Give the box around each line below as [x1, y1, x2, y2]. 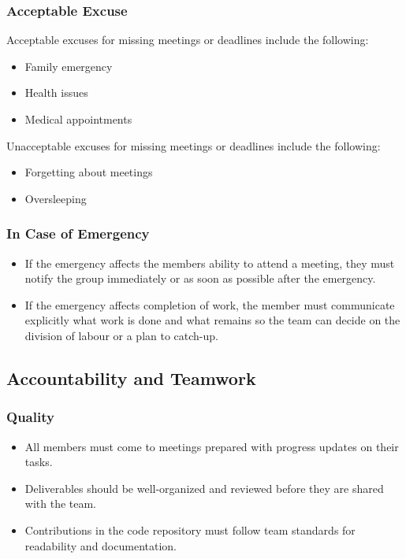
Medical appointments [24, 111, 132, 127]
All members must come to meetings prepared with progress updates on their [24, 438, 399, 454]
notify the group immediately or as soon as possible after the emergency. [24, 270, 376, 287]
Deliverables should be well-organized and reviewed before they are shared [24, 479, 384, 496]
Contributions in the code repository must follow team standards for [24, 521, 356, 538]
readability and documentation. [24, 537, 177, 553]
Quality [6, 407, 54, 427]
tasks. [24, 453, 53, 470]
